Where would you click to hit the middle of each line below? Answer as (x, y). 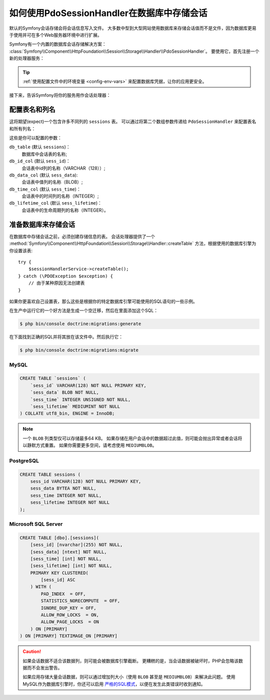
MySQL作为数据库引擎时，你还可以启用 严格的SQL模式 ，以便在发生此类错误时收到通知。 (114, 684)
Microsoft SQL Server (36, 524)
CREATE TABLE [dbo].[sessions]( (59, 538)
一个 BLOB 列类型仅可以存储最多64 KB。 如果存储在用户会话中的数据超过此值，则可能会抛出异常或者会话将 (132, 438)
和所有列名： (22, 128)
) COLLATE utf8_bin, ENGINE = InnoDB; (67, 413)
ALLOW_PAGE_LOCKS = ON (70, 622)
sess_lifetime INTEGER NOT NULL (70, 502)
